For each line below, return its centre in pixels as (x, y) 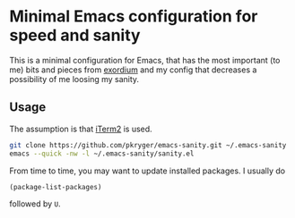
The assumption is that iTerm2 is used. (81, 129)
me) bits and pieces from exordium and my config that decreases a (133, 70)
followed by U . (35, 204)
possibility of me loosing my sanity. (74, 79)
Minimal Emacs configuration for (134, 17)
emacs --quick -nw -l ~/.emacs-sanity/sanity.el (102, 154)
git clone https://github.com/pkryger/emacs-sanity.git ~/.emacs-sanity (148, 145)
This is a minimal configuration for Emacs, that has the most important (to (145, 60)
